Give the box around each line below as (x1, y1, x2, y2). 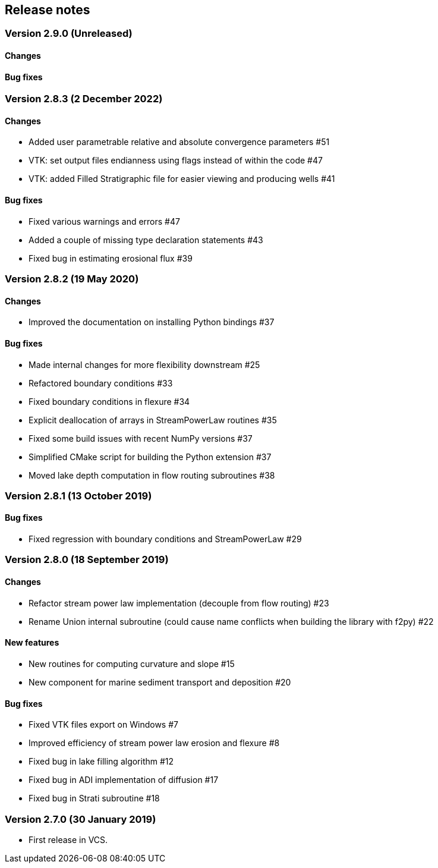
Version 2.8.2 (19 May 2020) (5, 273, 139, 285)
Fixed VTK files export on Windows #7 (29, 719, 178, 730)
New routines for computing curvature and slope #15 (29, 658, 235, 669)
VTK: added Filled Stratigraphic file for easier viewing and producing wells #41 (29, 174, 335, 184)
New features (5, 637, 59, 648)
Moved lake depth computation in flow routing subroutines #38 (29, 470, 275, 480)
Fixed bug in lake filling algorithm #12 (29, 756, 174, 767)
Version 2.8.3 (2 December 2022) (5, 93, 163, 105)
